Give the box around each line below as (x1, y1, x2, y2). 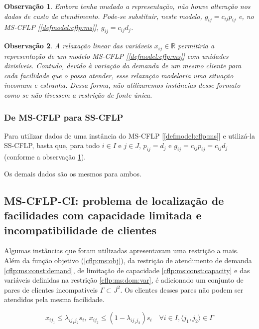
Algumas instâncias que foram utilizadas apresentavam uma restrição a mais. (4, 245, 239, 256)
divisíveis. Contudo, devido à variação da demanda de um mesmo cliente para (4, 60, 242, 71)
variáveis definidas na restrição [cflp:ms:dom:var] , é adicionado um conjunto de (4, 275, 244, 285)
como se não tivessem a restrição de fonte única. (4, 90, 152, 100)
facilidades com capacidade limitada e (4, 207, 202, 223)
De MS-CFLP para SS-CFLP (4, 111, 124, 123)
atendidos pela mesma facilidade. (4, 294, 105, 305)
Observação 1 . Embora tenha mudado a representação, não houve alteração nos (4, 1, 251, 11)
